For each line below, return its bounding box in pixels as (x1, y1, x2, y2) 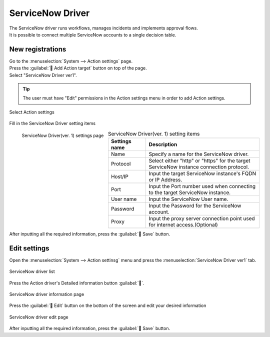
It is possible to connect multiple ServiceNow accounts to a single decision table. (9, 31, 176, 37)
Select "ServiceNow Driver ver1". (9, 72, 77, 78)
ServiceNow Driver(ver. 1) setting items (107, 130, 200, 137)
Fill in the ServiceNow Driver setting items (9, 120, 96, 126)
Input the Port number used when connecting (148, 182, 256, 189)
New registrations (9, 45, 66, 53)
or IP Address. (148, 176, 182, 183)
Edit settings (9, 244, 49, 252)
